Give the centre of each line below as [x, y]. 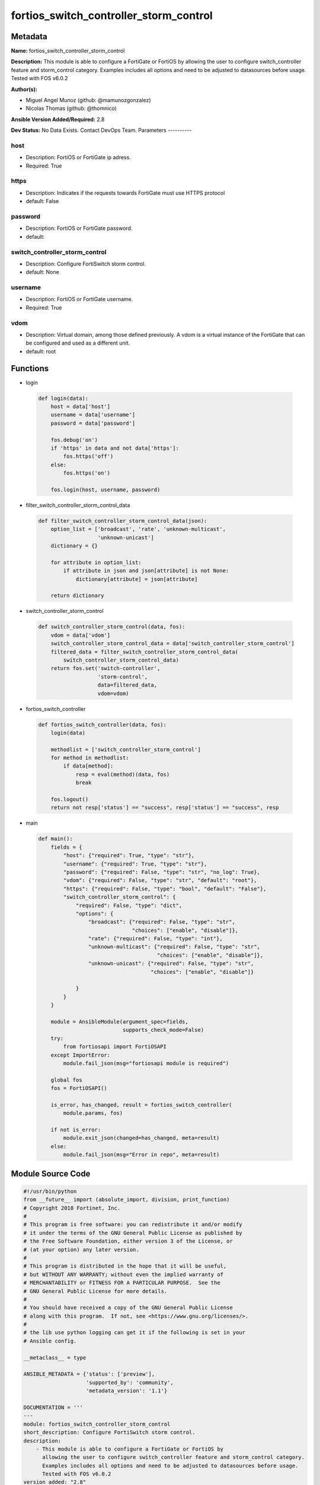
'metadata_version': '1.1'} [127, 1391]
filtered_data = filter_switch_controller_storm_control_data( [145, 652]
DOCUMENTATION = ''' [53, 1407]
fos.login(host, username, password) [105, 489]
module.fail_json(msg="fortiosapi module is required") [146, 1063]
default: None [42, 272]
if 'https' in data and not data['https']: [115, 448]
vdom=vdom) [113, 693]
